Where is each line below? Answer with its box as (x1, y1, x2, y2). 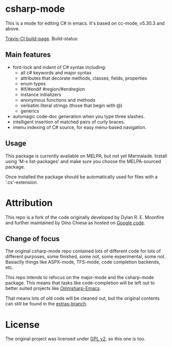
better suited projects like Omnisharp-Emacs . (5, 285, 101, 291)
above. (5, 25, 20, 31)
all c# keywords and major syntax (20, 69, 92, 76)
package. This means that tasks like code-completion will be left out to (5, 280, 155, 286)
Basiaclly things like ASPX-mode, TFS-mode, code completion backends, (5, 259, 161, 265)
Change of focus (5, 234, 60, 243)
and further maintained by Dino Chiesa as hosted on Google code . (5, 220, 145, 226)
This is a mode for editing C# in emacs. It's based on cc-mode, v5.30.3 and (5, 20, 165, 26)
